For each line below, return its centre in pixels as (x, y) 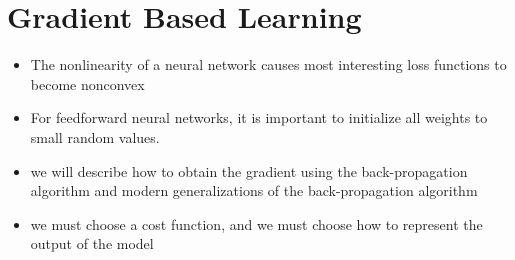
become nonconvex (87, 83)
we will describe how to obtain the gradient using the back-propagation (249, 170)
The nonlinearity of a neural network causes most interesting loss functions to (268, 64)
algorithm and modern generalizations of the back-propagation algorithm (254, 190)
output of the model (92, 243)
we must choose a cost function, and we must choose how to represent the (256, 223)
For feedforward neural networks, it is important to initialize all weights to (259, 117)
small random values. (95, 136)
